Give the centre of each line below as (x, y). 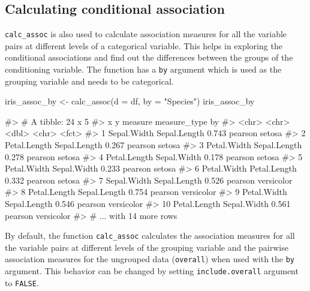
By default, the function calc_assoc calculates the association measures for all (150, 235)
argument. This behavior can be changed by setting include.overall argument (152, 271)
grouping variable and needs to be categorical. (89, 81)
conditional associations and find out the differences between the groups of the (149, 57)
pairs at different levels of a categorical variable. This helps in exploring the (144, 45)
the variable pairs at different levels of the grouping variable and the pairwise (147, 247)
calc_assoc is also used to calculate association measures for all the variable (146, 34)
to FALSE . (22, 282)
